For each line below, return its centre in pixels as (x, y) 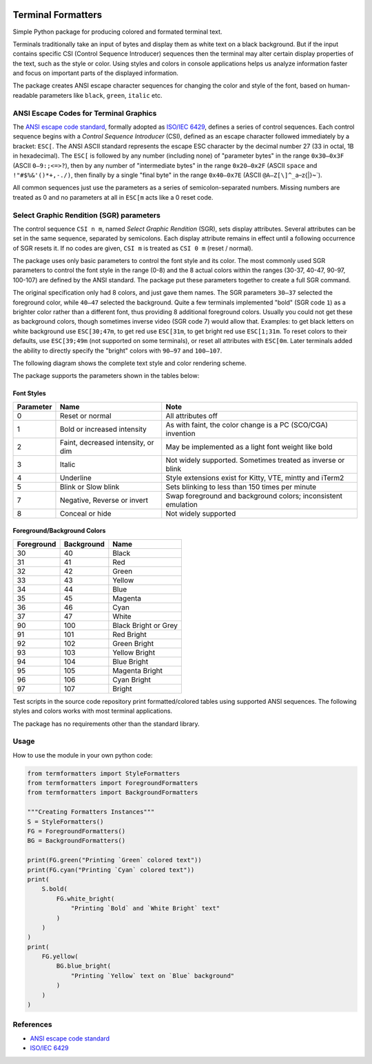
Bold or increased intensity (103, 429)
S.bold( (55, 889)
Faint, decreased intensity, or (107, 442)
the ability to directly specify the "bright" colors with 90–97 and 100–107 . (117, 351)
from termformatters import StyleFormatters (104, 773)
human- (339, 85)
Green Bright (133, 643)
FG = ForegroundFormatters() (76, 831)
